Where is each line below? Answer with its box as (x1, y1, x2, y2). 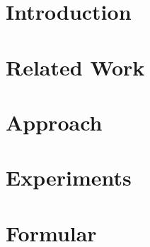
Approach (6, 107, 103, 136)
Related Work (6, 52, 145, 81)
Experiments (6, 163, 132, 192)
